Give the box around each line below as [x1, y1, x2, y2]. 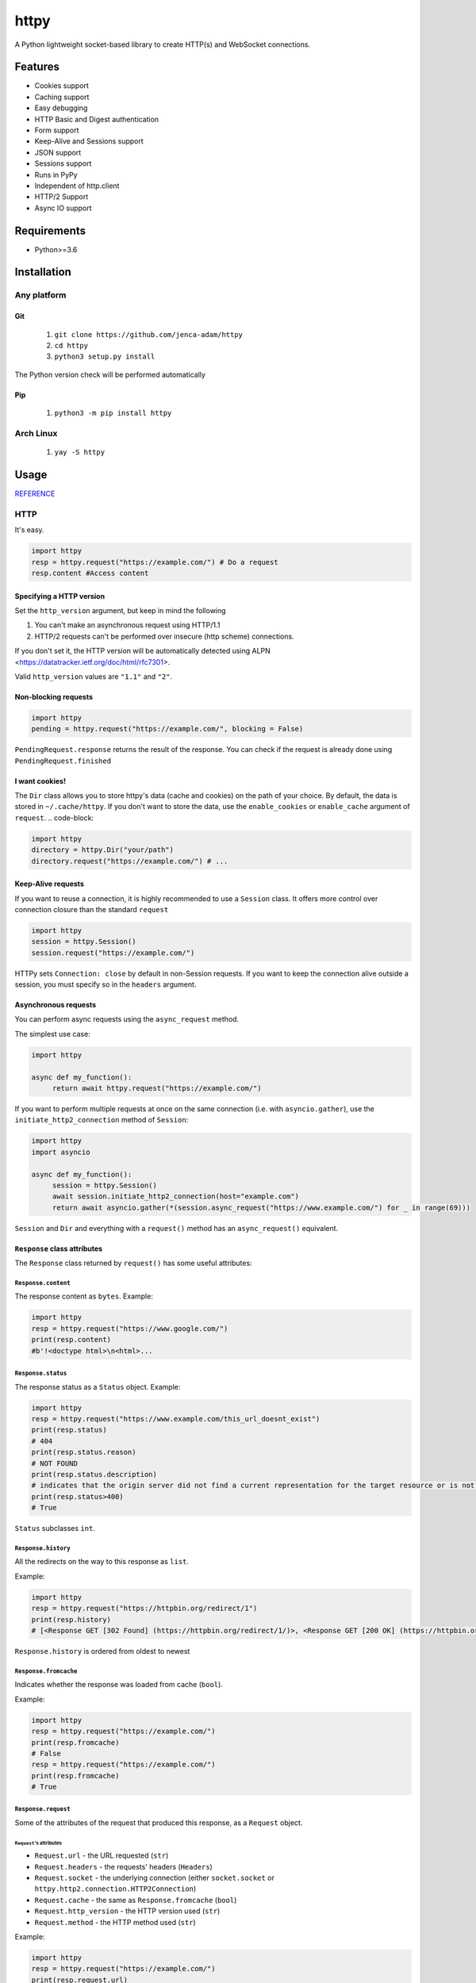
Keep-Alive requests [14, 879, 85, 888]
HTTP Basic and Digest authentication [34, 114, 159, 124]
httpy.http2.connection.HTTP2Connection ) [34, 1884, 197, 1893]
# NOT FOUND [31, 1459, 79, 1467]
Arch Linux [14, 428, 58, 439]
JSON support [34, 148, 82, 157]
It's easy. [14, 525, 44, 535]
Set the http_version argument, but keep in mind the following [14, 605, 226, 615]
